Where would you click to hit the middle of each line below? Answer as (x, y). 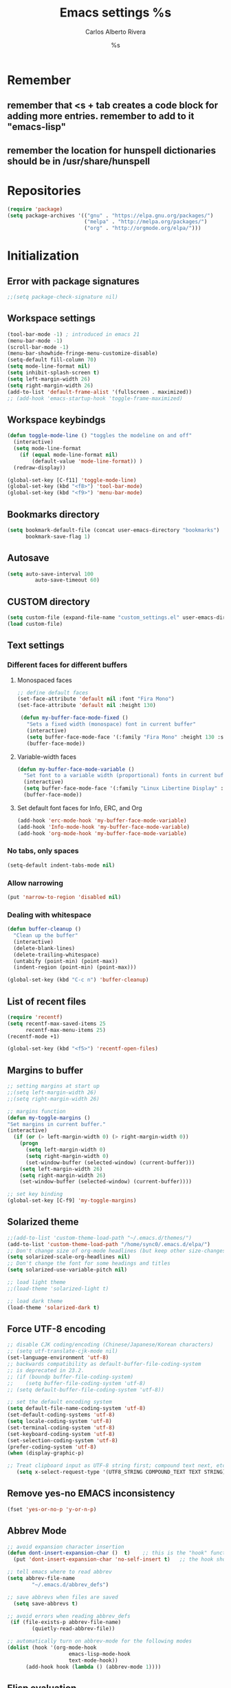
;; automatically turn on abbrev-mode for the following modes (100, 1641)
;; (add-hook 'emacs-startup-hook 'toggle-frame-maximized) (95, 398)
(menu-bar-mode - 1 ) (35, 341)
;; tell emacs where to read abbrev (59, 1572)
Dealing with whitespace (49, 915)
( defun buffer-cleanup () (44, 929)
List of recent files (47, 1001)
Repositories (44, 190)
